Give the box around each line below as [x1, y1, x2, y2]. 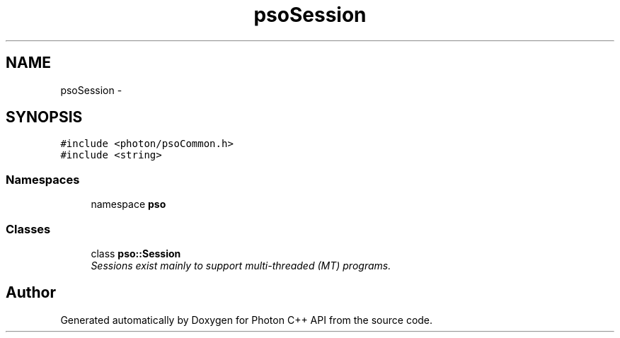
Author [6, 284, 56, 302]
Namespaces [6, 172, 80, 187]
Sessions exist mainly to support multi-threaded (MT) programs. [91, 259, 391, 272]
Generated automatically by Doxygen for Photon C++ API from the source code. [60, 313, 433, 326]
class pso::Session [91, 247, 181, 260]
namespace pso [91, 198, 166, 211]
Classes [6, 221, 51, 236]
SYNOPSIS [6, 108, 83, 127]
